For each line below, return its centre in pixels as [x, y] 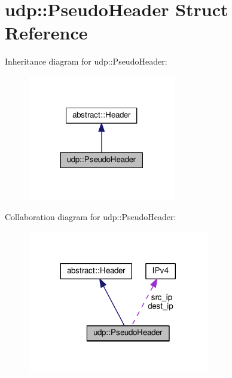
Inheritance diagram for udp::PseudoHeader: [86, 61]
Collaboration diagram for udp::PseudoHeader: [91, 217]
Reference [46, 33]
